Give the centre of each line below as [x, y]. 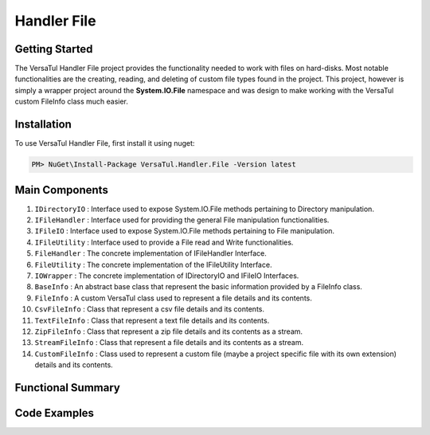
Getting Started [54, 49]
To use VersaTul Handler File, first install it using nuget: [105, 143]
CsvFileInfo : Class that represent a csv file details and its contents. [149, 309]
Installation [43, 125]
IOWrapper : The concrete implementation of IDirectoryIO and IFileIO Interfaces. [167, 276]
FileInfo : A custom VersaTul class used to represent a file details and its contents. [173, 298]
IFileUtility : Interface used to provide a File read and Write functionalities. [164, 242]
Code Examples [55, 413]
